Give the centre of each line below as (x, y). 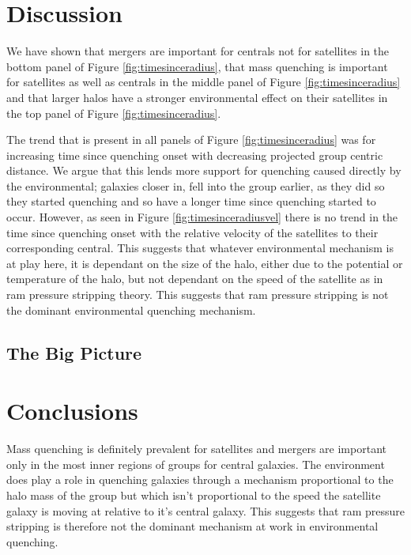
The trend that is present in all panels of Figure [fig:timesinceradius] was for (191, 140)
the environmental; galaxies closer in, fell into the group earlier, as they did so (196, 185)
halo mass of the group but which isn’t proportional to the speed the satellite (194, 495)
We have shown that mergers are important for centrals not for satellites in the (198, 51)
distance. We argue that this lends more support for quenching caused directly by (204, 170)
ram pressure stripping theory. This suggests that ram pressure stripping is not (198, 294)
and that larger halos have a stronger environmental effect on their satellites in (197, 97)
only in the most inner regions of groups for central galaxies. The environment (196, 464)
